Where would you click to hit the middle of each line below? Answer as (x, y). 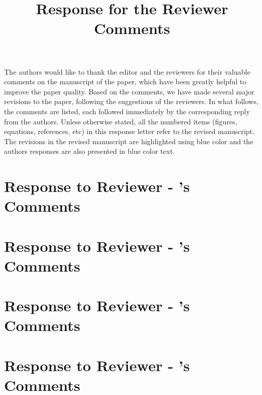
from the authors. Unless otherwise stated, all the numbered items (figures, (121, 121)
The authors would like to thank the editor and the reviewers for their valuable (127, 71)
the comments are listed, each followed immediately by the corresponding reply (127, 111)
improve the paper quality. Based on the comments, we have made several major (129, 91)
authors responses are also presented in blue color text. (90, 151)
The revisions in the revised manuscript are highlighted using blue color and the (129, 141)
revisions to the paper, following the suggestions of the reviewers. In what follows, (131, 101)
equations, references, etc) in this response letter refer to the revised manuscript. (129, 131)
